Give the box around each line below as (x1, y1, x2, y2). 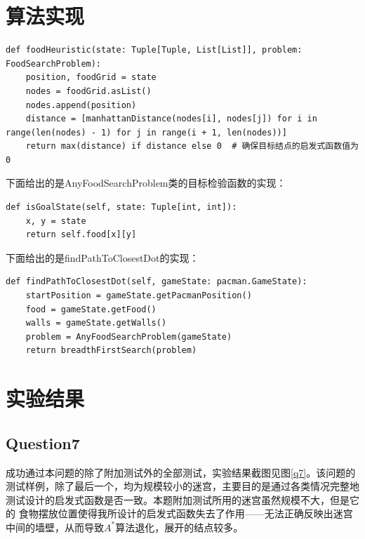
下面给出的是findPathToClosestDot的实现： (6, 250, 199, 265)
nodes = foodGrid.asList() (25, 86, 152, 96)
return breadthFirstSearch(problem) (25, 345, 197, 356)
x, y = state (25, 215, 86, 226)
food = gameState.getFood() (25, 304, 157, 314)
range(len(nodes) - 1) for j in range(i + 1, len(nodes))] (6, 127, 287, 138)
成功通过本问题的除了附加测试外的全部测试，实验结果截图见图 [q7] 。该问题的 (6, 465, 356, 479)
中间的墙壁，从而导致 (6, 519, 104, 534)
